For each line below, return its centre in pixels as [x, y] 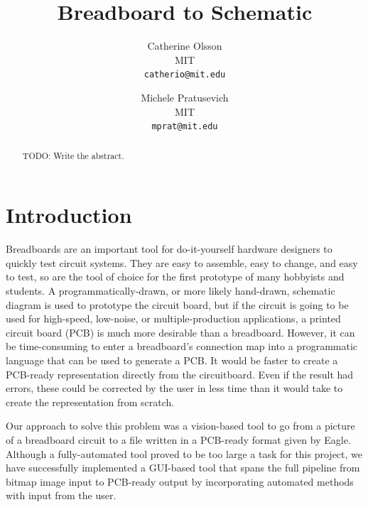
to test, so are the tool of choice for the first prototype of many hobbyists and [175, 277]
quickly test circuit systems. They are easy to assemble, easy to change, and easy [182, 262]
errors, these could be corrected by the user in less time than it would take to [174, 388]
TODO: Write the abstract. [73, 155]
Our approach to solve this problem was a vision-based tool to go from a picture [180, 426]
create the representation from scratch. [90, 402]
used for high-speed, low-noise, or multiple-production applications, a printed [173, 318]
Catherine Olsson [185, 46]
